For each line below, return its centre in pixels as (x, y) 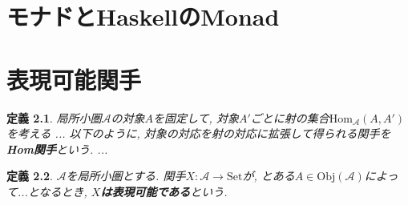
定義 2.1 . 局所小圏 (54, 117)
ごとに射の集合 (290, 117)
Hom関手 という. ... (57, 149)
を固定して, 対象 (196, 117)
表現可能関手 (74, 79)
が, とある (269, 176)
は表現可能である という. (164, 191)
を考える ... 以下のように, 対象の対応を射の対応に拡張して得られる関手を (199, 133)
